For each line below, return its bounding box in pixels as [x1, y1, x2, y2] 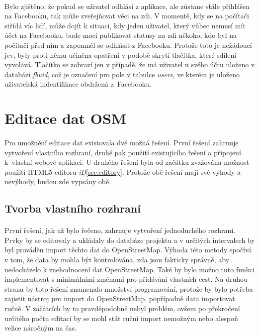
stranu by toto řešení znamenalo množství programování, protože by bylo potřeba [4, 283, 253, 294]
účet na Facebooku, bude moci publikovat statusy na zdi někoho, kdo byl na [4, 30, 237, 40]
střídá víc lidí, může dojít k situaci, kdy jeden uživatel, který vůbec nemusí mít [4, 20, 246, 30]
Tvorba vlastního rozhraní [4, 201, 141, 216]
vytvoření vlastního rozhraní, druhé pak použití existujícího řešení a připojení [4, 147, 241, 157]
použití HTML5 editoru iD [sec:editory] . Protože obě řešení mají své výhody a [4, 166, 241, 177]
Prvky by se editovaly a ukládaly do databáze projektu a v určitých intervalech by [4, 234, 255, 245]
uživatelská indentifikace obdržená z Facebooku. [4, 79, 152, 89]
